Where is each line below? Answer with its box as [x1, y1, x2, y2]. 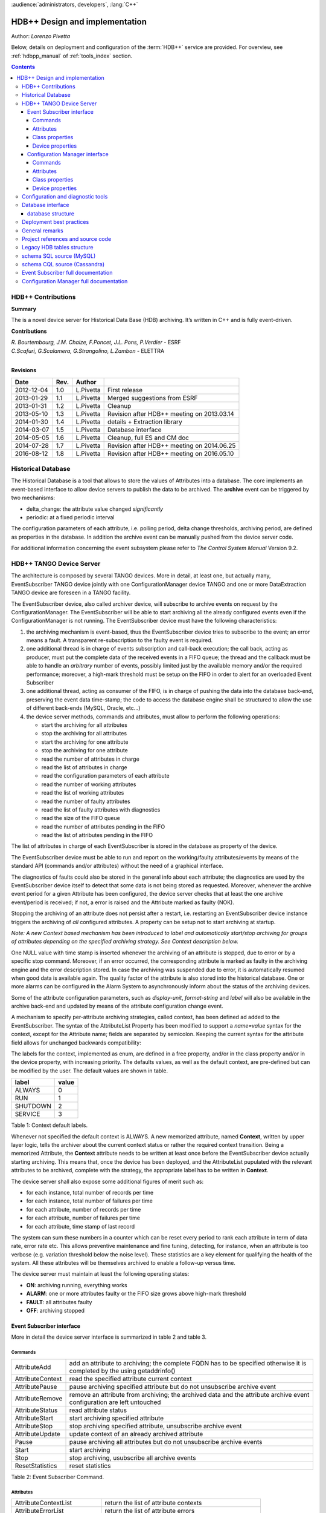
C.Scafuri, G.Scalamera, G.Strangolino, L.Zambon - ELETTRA [11, 347, 165, 354]
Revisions [11, 367, 37, 374]
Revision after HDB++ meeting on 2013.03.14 [107, 409, 235, 418]
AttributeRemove [14, 1394, 63, 1402]
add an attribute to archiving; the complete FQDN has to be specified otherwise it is [69, 1359, 307, 1367]
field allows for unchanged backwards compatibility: [11, 1039, 141, 1046]
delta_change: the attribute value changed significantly [26, 505, 164, 513]
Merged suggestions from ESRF [107, 393, 198, 402]
